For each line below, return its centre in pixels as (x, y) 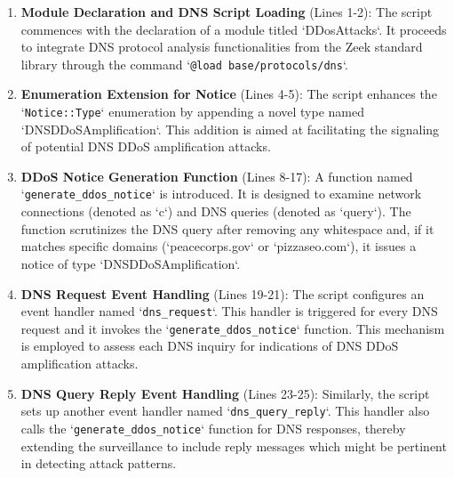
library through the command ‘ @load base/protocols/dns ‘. (184, 64)
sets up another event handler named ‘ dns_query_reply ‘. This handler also (225, 411)
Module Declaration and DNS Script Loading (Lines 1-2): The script (227, 12)
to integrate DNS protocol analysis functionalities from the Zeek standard (222, 47)
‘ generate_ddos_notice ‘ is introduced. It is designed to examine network (221, 194)
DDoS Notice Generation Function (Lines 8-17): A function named (217, 176)
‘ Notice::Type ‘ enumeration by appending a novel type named (193, 112)
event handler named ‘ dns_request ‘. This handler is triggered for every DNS (229, 311)
